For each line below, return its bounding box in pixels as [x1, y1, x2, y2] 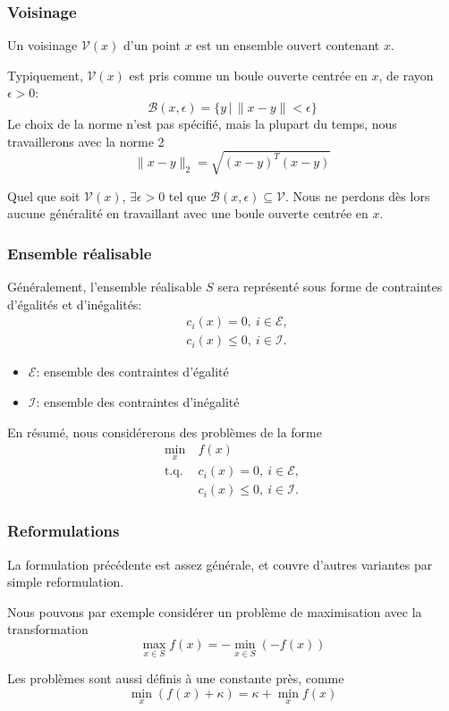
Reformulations [7, 520, 120, 542]
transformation [7, 620, 89, 639]
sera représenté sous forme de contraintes [217, 277, 443, 296]
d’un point [123, 36, 181, 55]
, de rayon [378, 65, 434, 84]
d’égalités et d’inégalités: [7, 294, 142, 313]
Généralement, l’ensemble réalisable [7, 277, 202, 296]
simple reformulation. [7, 572, 124, 591]
